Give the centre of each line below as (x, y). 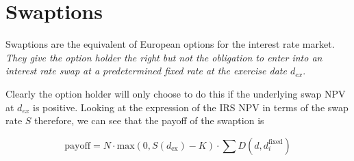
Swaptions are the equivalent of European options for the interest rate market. (170, 44)
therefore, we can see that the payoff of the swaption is (149, 120)
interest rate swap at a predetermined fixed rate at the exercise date (146, 71)
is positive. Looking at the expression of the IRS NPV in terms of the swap (191, 107)
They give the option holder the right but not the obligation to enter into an (164, 57)
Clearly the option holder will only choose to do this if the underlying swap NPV (176, 93)
